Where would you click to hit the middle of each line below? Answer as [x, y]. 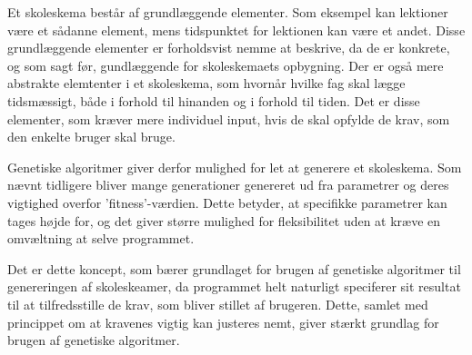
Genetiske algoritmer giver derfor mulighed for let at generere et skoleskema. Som [235, 167]
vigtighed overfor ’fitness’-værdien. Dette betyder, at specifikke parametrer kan [227, 202]
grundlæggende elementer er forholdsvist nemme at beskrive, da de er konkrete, [229, 48]
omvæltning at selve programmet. [101, 238]
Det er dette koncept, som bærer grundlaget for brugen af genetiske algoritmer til [234, 268]
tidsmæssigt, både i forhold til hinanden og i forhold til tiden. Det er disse [214, 100]
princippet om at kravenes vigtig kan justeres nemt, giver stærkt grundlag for [223, 322]
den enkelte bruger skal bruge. [91, 137]
